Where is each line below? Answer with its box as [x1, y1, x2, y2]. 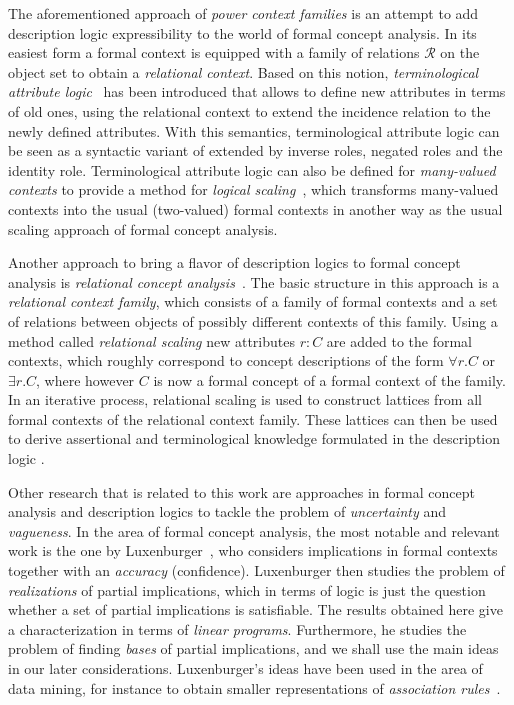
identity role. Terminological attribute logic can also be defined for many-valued [8, 159, 496, 180]
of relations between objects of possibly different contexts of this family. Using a [8, 310, 498, 331]
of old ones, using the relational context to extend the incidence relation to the [8, 100, 491, 121]
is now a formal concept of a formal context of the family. [153, 369, 506, 390]
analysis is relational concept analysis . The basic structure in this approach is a [8, 271, 500, 292]
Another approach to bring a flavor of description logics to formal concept [8, 252, 461, 273]
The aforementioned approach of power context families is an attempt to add [8, 3, 479, 23]
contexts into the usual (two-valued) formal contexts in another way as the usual [8, 198, 503, 219]
